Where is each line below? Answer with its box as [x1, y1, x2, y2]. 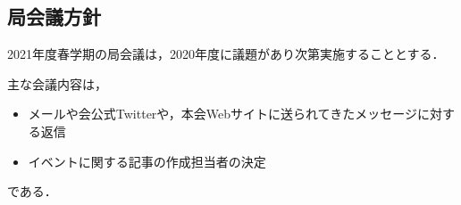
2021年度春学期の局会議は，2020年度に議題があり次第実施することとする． [7, 45, 445, 63]
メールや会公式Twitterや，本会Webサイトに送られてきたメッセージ [28, 104, 417, 123]
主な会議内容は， [7, 74, 107, 93]
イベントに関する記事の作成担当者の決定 [28, 152, 266, 170]
